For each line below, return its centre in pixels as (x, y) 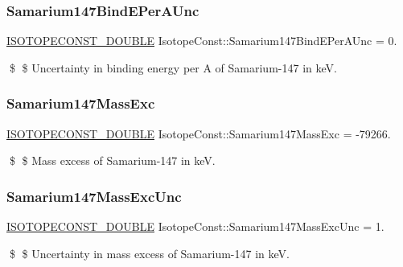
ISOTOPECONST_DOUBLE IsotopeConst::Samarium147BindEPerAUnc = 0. (202, 41)
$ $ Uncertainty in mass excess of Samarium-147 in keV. (149, 253)
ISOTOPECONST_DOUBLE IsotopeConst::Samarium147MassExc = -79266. (199, 133)
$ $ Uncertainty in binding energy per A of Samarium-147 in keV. (173, 67)
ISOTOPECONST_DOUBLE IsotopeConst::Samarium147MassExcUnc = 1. (195, 226)
